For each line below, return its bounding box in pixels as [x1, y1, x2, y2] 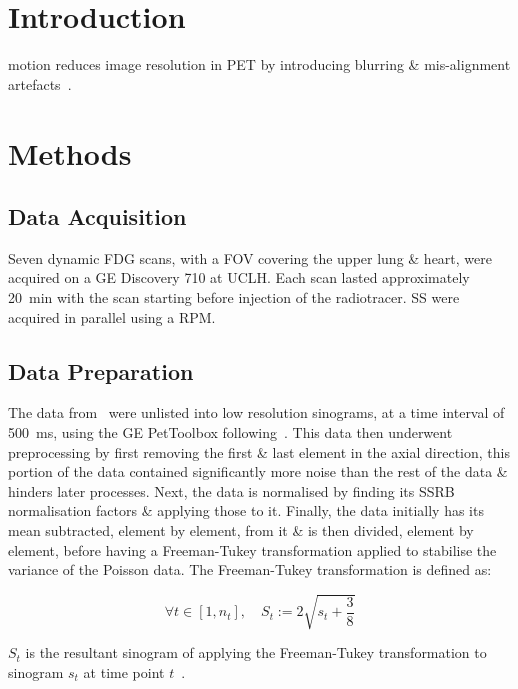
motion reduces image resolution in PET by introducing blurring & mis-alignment [8, 54, 511, 75]
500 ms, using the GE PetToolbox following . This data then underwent [8, 422, 453, 443]
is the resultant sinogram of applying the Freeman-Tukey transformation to [25, 642, 487, 663]
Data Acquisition [8, 201, 187, 232]
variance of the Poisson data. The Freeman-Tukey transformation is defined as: [8, 559, 492, 580]
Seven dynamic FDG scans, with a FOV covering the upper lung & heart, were [8, 247, 492, 268]
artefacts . [8, 73, 72, 94]
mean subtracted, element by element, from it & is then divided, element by [8, 520, 474, 541]
